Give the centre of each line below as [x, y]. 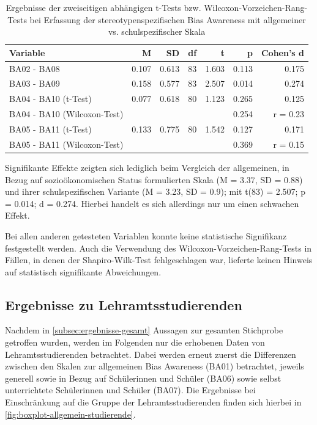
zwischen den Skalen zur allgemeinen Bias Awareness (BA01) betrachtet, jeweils [155, 366]
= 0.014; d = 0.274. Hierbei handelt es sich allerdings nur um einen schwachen [152, 203]
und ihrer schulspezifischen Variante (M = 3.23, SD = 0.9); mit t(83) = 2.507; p [155, 191]
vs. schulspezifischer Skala [157, 31]
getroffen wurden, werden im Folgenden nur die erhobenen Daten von [135, 342]
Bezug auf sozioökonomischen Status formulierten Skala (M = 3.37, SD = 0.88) [154, 179]
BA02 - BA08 [35, 68]
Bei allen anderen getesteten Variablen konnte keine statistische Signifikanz [146, 235]
